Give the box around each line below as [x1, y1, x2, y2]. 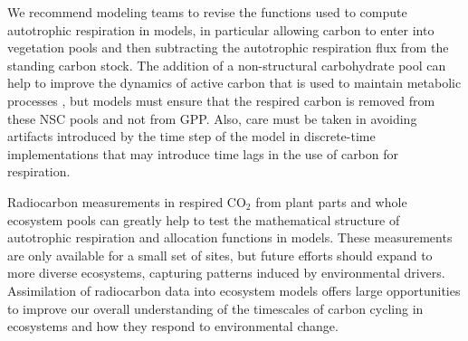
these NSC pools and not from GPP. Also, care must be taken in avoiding [7, 109, 417, 128]
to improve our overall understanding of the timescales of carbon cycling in [7, 298, 424, 317]
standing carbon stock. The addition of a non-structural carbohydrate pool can [7, 55, 446, 74]
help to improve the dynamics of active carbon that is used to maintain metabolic [7, 73, 462, 92]
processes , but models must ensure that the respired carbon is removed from [7, 90, 435, 109]
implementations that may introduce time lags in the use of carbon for [7, 144, 399, 163]
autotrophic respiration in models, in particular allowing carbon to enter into [7, 20, 435, 39]
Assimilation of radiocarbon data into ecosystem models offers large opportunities [7, 280, 461, 299]
